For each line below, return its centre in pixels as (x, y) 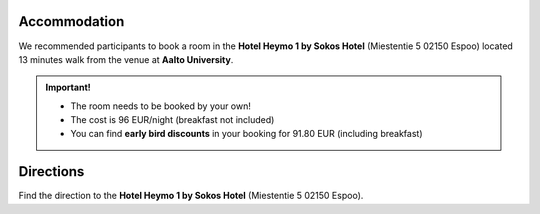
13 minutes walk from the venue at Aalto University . (126, 59)
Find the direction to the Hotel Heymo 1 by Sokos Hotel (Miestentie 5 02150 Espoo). (191, 196)
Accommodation (71, 21)
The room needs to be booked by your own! (161, 106)
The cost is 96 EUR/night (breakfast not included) (172, 120)
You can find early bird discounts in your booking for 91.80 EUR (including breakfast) (246, 134)
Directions (51, 171)
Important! (68, 87)
